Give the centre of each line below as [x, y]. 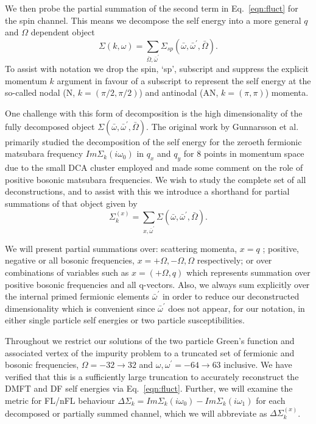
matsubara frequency [44, 153]
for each [271, 400]
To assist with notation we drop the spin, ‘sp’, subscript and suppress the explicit [157, 69]
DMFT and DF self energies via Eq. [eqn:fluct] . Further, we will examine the [149, 388]
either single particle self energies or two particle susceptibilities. [125, 320]
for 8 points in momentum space [244, 153]
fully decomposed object [50, 126]
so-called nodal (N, [40, 92]
